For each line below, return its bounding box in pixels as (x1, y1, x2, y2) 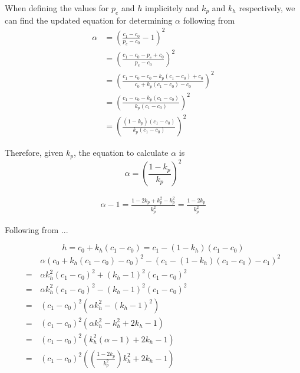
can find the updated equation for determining (5, 14, 173, 26)
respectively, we (239, 2, 295, 14)
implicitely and (145, 2, 199, 14)
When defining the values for (5, 2, 109, 14)
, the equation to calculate (73, 146, 169, 159)
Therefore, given (5, 146, 64, 159)
